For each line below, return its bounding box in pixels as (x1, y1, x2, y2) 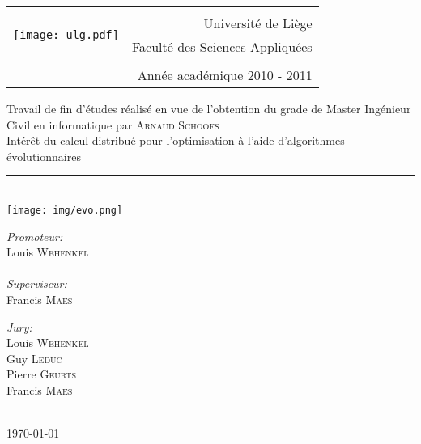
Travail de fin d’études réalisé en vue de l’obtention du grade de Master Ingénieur (6, 100, 411, 116)
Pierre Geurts (6, 366, 77, 383)
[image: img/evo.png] (6, 204, 123, 216)
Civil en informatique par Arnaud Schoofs (6, 116, 219, 133)
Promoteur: (6, 227, 63, 244)
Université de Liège (203, 14, 313, 32)
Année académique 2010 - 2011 (137, 66, 313, 84)
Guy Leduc (6, 349, 62, 366)
